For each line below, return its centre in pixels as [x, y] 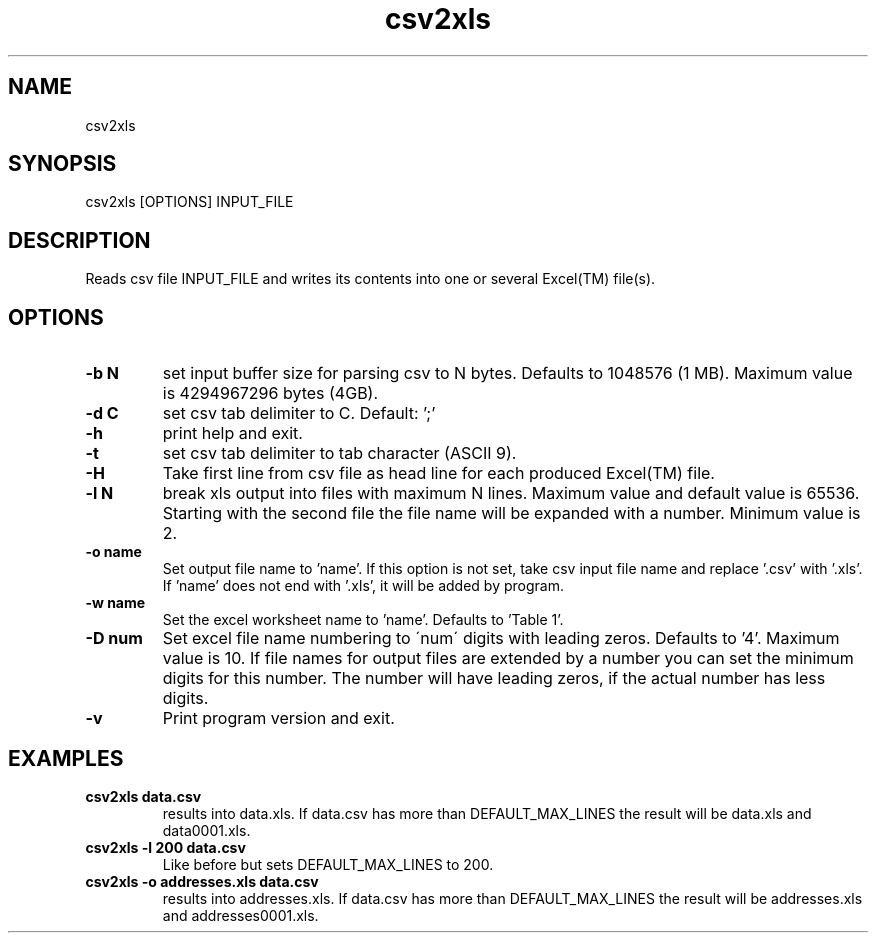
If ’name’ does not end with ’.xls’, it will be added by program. [363, 586]
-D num [114, 638]
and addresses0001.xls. [240, 915]
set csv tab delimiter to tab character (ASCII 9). [339, 453]
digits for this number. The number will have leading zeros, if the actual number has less [494, 678]
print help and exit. [232, 433]
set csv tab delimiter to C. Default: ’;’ [299, 413]
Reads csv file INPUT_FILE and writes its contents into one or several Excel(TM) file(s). [370, 279]
